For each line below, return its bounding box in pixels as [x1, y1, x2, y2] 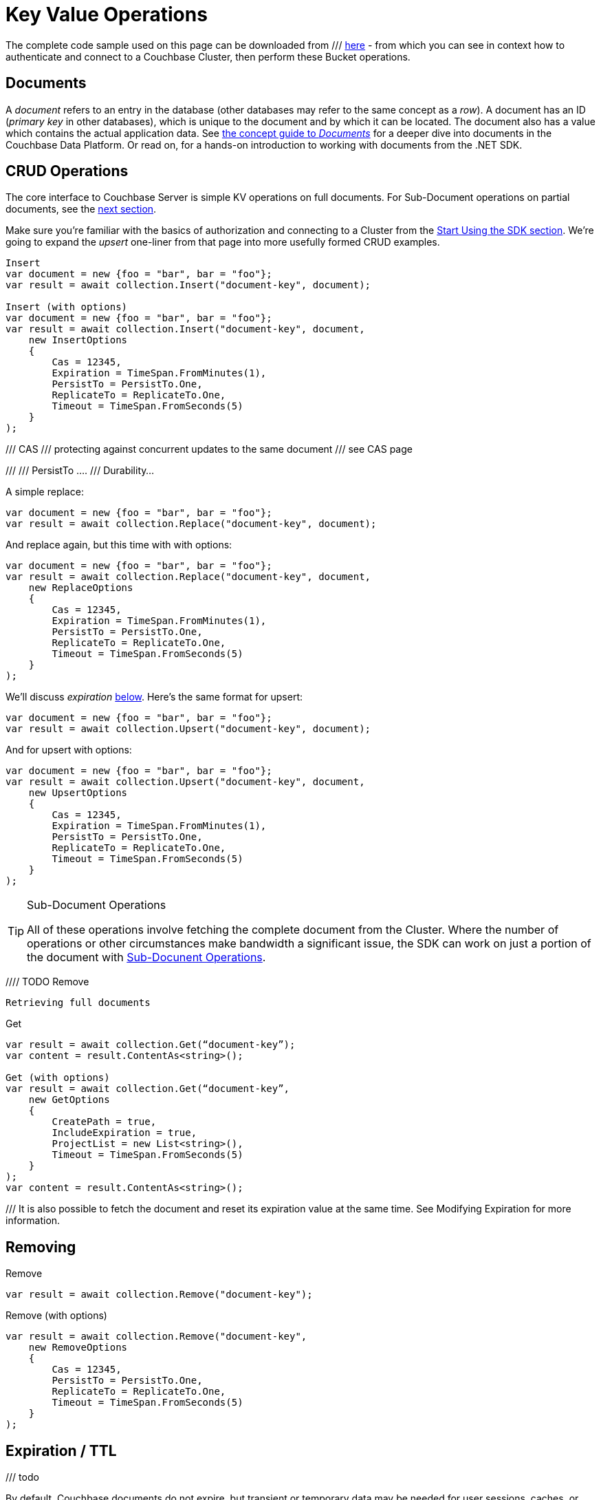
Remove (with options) [6, 1309, 107, 1322]
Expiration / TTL [6, 1442, 117, 1459]
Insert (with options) [6, 301, 128, 313]
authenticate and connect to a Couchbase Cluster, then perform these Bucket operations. [6, 50, 411, 63]
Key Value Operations [6, 3, 208, 26]
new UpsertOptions [28, 787, 128, 799]
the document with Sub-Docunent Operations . [27, 950, 266, 965]
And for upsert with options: [6, 744, 132, 756]
